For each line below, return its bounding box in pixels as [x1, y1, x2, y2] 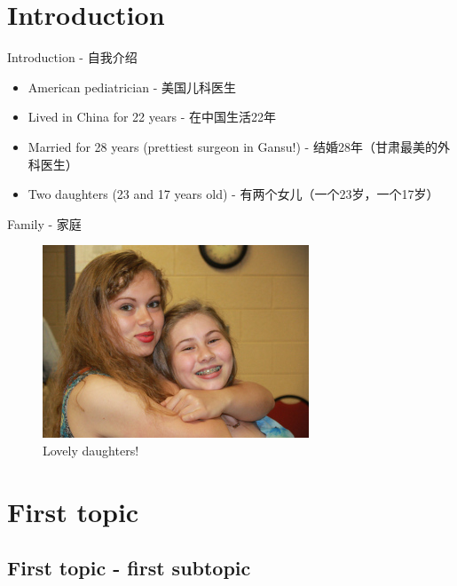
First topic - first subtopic [7, 554, 251, 582]
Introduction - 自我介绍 [7, 48, 138, 67]
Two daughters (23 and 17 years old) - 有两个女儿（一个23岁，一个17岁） [28, 185, 439, 203]
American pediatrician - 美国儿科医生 [28, 77, 236, 96]
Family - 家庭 [7, 214, 82, 233]
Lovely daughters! [43, 440, 139, 459]
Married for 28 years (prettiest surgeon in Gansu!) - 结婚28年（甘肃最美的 [28, 137, 437, 155]
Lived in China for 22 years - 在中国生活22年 [28, 107, 276, 126]
